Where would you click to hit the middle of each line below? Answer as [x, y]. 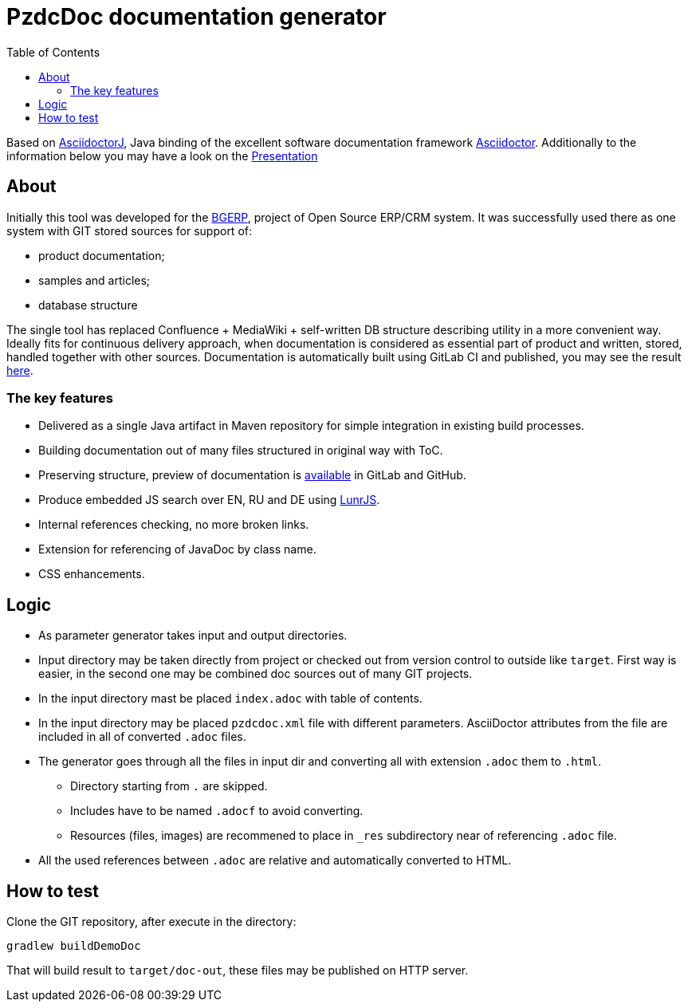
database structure [88, 305]
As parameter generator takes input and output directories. [193, 636]
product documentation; [102, 255]
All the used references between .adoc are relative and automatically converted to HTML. [275, 860]
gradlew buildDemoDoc [74, 946]
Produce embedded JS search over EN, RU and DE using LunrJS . [209, 500]
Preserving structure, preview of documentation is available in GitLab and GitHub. [252, 475]
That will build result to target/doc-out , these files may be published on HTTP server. [238, 971]
